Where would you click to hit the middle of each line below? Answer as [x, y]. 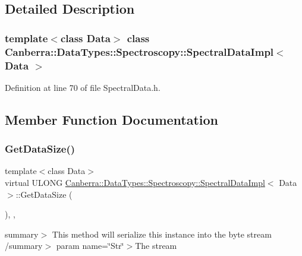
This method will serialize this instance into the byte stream [162, 234]
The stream [156, 246]
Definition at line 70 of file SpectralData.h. [83, 87]
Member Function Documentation [112, 119]
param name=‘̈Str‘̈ [90, 246]
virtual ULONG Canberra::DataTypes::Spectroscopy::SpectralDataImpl [135, 183]
